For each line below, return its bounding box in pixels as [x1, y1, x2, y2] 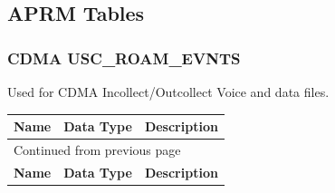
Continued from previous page [14, 140, 181, 159]
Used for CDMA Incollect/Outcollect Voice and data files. [7, 82, 330, 101]
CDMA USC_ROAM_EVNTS [7, 46, 241, 69]
